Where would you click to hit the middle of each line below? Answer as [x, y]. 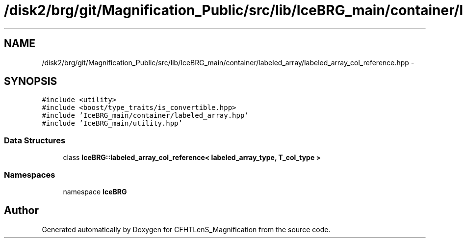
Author [21, 211]
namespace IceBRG [95, 191]
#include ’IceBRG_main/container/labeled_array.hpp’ [145, 116]
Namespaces [30, 175]
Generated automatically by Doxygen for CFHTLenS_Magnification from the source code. [186, 229]
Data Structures [35, 140]
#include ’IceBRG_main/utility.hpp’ [112, 123]
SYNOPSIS [31, 81]
